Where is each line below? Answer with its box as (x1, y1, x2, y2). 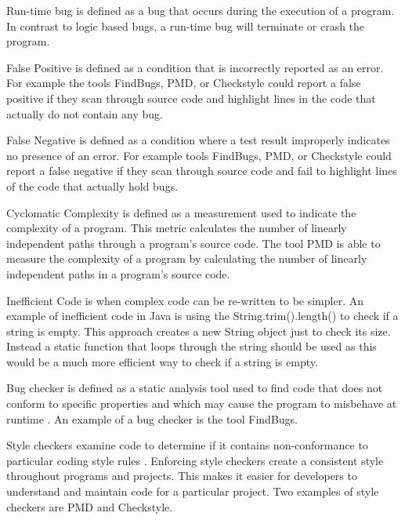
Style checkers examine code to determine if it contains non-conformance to (6, 437, 368, 453)
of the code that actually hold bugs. (6, 177, 179, 194)
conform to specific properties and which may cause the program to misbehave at (6, 395, 397, 412)
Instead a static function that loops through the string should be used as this (6, 338, 377, 355)
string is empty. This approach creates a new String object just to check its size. (6, 322, 391, 339)
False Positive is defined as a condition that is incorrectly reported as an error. (6, 59, 384, 75)
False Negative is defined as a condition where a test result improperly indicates (6, 132, 390, 148)
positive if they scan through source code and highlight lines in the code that (6, 89, 376, 106)
